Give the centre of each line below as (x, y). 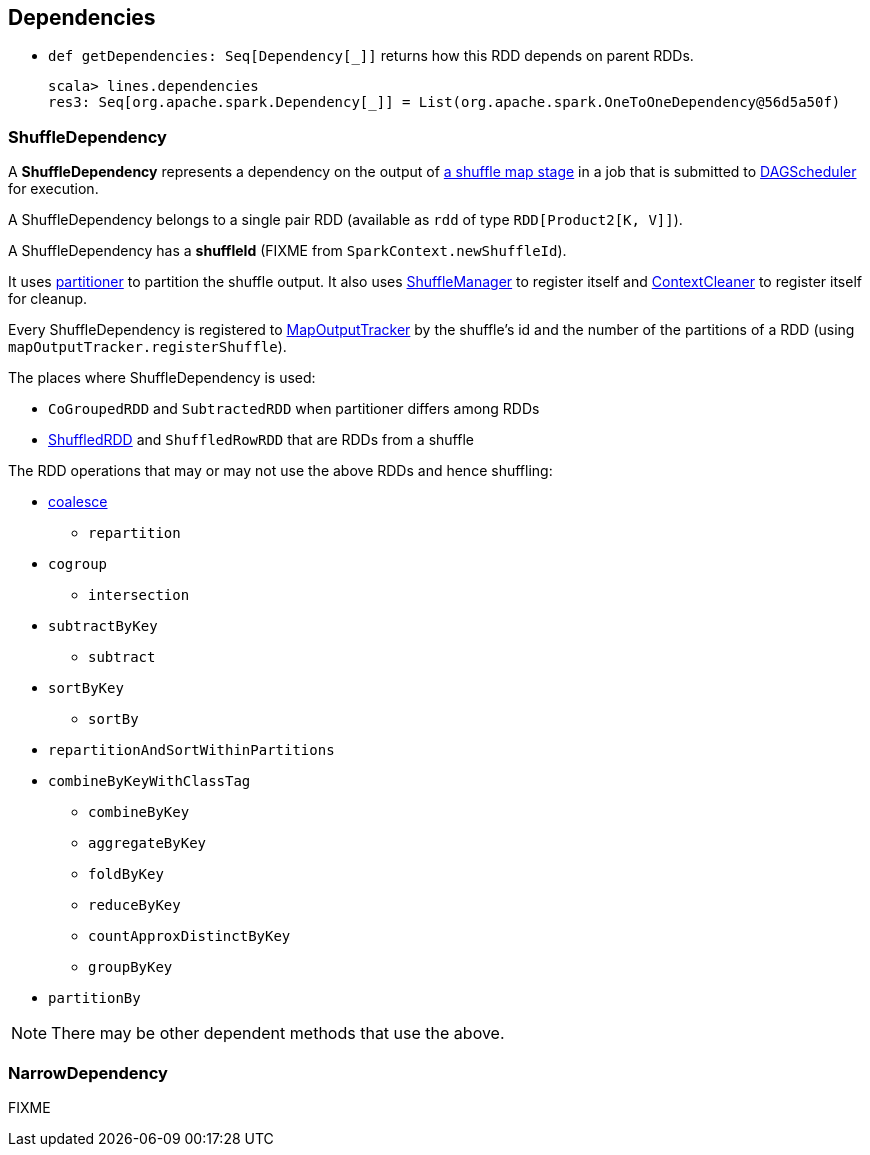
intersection (139, 595)
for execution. (53, 189)
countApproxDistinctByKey (189, 936)
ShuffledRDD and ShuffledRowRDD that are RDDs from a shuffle (261, 440)
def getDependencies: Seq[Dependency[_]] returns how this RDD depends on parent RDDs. (371, 56)
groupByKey (130, 967)
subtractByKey (103, 626)
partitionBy (94, 998)
